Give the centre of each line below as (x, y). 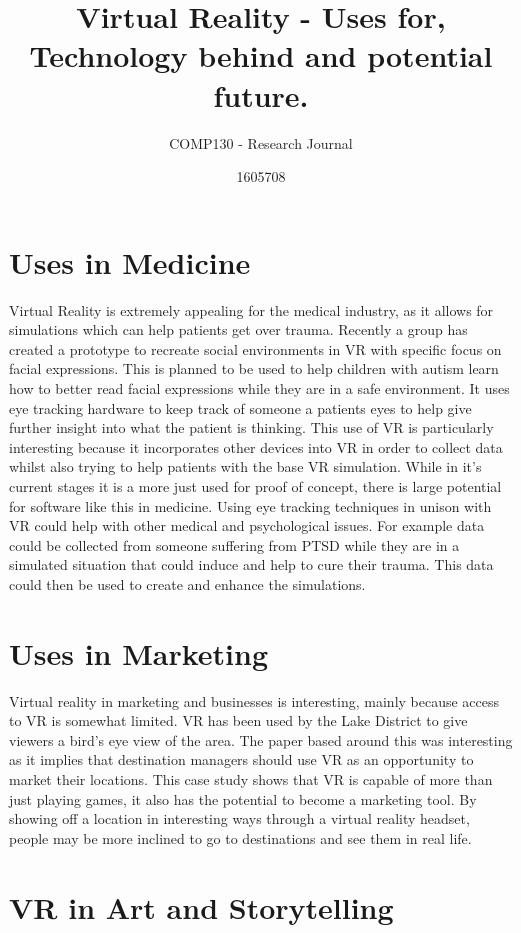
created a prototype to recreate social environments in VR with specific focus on (255, 348)
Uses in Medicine (130, 261)
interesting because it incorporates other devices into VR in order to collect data (256, 446)
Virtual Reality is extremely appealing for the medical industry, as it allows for (251, 309)
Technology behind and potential (261, 55)
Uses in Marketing (139, 652)
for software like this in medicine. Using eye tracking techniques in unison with (250, 505)
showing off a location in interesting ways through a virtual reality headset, (239, 818)
